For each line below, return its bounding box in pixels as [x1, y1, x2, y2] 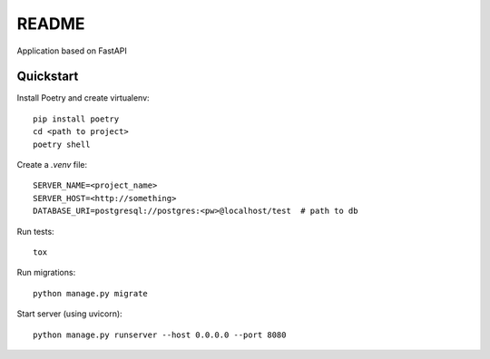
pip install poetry [33, 113, 120, 124]
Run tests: [16, 226, 54, 237]
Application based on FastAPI [16, 45, 127, 56]
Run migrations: [16, 267, 76, 278]
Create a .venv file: [16, 160, 88, 170]
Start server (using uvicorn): [16, 308, 122, 319]
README [16, 14, 85, 34]
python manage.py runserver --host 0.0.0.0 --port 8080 [33, 329, 287, 340]
